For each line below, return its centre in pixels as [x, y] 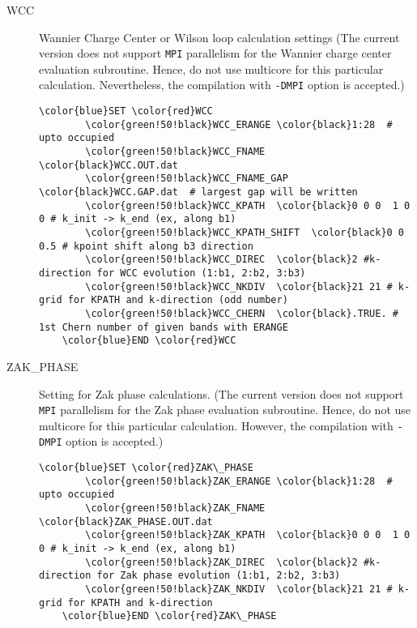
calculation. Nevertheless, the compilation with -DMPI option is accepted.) [222, 85]
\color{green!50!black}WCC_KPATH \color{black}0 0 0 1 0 [248, 205]
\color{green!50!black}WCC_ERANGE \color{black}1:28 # [239, 124]
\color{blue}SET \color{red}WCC [126, 111]
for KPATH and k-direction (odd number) [178, 300]
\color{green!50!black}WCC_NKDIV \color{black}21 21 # [239, 286]
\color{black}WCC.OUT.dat [109, 165]
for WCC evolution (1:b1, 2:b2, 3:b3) [201, 273]
